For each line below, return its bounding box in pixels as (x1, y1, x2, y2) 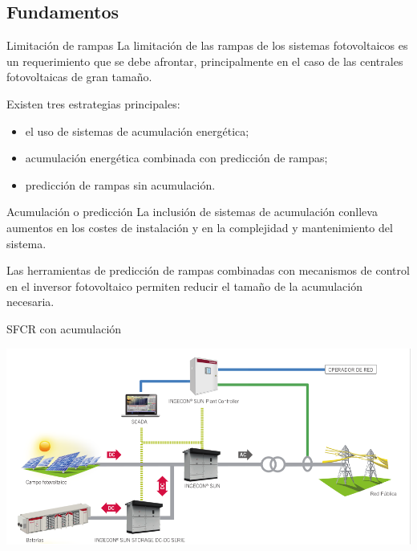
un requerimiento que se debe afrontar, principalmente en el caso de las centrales (6, 52, 403, 69)
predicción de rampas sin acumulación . (25, 176, 216, 193)
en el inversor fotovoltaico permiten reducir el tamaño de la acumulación (6, 277, 363, 294)
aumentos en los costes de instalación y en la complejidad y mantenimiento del (6, 218, 393, 235)
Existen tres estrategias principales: (6, 95, 180, 112)
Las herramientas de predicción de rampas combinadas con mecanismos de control (6, 262, 410, 279)
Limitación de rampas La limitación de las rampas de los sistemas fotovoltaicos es (6, 37, 408, 54)
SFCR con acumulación (6, 320, 122, 337)
